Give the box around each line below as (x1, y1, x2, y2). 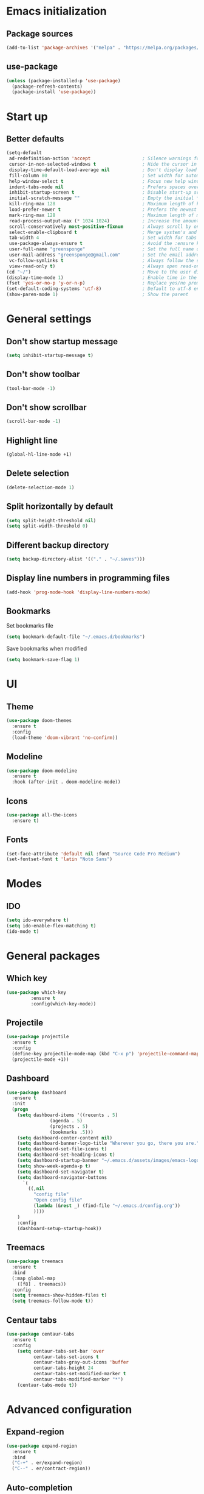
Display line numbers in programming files (6, 573, 170, 583)
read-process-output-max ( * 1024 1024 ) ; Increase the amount (8, 218, 200, 224)
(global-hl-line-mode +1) (6, 451, 72, 458)
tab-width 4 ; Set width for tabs (8, 235, 197, 241)
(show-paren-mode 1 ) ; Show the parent (6, 291, 189, 298)
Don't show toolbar (6, 369, 80, 380)
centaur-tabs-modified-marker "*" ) (33, 1376, 123, 1382)
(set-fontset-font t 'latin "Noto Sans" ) (6, 856, 113, 863)
